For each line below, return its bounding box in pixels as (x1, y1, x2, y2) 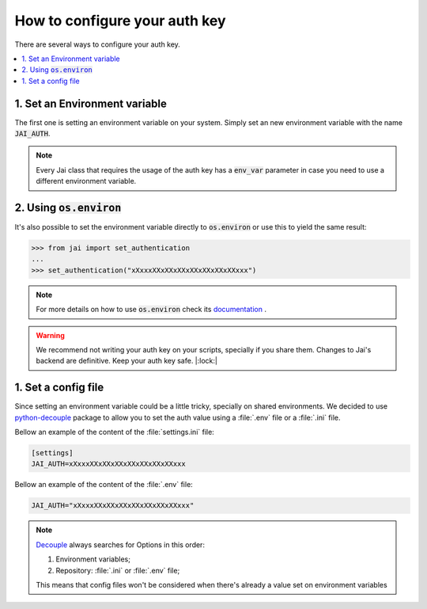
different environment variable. (36, 177, 137, 186)
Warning (36, 330, 65, 340)
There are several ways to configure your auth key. (14, 40, 181, 49)
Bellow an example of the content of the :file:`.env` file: (14, 480, 193, 489)
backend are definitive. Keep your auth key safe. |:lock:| (36, 356, 217, 366)
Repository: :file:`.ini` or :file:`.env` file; (55, 565, 180, 575)
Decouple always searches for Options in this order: (36, 539, 206, 550)
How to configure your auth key (14, 12, 226, 29)
